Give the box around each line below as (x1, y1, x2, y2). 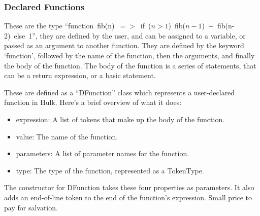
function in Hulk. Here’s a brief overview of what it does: (4, 97, 182, 107)
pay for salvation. (4, 202, 58, 212)
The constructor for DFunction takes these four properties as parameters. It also (4, 182, 254, 193)
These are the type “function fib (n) (4, 20, 115, 31)
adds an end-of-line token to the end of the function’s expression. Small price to (4, 192, 252, 202)
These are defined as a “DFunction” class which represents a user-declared (4, 87, 235, 97)
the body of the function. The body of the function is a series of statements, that (4, 60, 256, 70)
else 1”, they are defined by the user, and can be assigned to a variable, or (14, 30, 246, 41)
